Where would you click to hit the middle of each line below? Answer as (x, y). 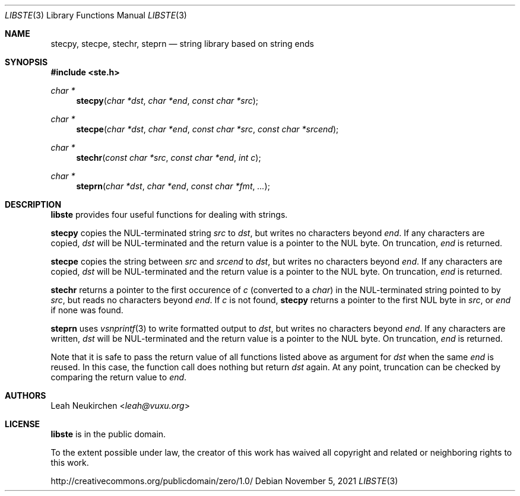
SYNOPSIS (26, 62)
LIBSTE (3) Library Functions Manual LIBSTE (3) (96, 15)
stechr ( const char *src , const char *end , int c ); (169, 158)
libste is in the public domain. (108, 434)
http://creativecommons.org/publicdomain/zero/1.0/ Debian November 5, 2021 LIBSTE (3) (224, 481)
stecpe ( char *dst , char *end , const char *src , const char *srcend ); (207, 129)
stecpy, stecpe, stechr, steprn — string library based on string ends (182, 44)
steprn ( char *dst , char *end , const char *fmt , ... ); (173, 186)
